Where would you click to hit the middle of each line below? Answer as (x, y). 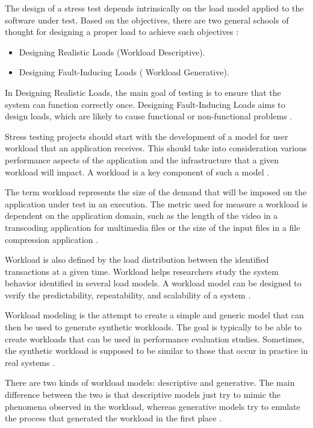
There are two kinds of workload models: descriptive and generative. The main (150, 382)
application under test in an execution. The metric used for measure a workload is (156, 203)
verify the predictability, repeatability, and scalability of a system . (128, 294)
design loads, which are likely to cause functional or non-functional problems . (149, 116)
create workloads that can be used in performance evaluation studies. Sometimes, (155, 338)
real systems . (30, 362)
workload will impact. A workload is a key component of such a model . (137, 172)
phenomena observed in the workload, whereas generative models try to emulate (153, 406)
